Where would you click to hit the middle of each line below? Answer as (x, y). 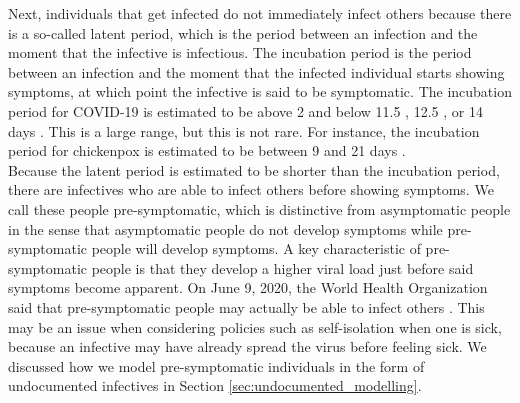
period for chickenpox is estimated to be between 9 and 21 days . (207, 150)
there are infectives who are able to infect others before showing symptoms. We (251, 189)
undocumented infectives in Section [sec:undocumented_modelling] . (215, 385)
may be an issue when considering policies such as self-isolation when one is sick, (255, 326)
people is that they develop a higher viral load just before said (282, 267)
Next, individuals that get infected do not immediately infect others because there (260, 13)
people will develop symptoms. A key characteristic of (256, 248)
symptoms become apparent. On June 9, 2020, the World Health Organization (248, 287)
